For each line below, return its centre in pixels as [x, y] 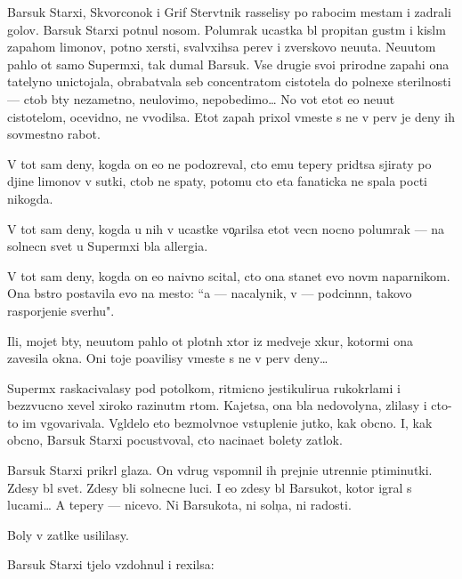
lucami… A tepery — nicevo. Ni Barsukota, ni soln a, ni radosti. [179, 505]
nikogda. [30, 198]
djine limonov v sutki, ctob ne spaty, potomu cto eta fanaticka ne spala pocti [217, 181]
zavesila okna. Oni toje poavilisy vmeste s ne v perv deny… [168, 358]
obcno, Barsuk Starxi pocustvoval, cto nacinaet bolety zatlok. [175, 440]
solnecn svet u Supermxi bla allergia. [108, 246]
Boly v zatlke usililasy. [68, 534]
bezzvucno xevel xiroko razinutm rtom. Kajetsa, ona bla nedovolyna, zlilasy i [217, 405]
